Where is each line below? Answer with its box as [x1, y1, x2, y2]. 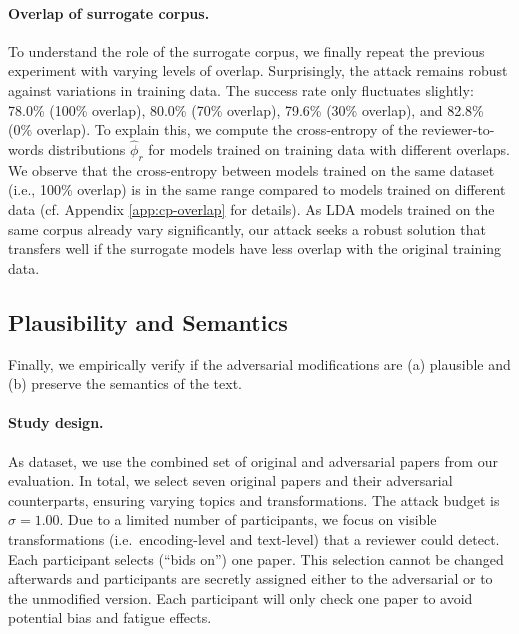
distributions [48, 138, 126, 159]
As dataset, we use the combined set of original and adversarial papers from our [8, 450, 498, 471]
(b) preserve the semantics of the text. [8, 373, 242, 394]
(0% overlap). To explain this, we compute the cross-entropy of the [8, 119, 418, 140]
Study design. [8, 412, 104, 433]
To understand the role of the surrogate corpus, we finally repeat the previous [8, 40, 485, 61]
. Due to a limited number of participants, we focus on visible [59, 509, 437, 530]
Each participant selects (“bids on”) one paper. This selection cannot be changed [8, 548, 504, 569]
